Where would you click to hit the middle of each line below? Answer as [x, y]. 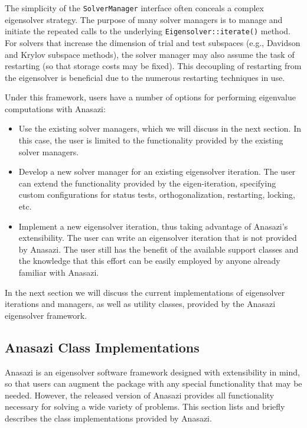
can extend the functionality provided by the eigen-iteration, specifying [147, 183]
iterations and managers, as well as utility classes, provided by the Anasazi [140, 304]
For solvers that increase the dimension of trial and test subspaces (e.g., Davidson [153, 42]
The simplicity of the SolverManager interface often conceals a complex [134, 8]
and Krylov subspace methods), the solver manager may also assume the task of [150, 54]
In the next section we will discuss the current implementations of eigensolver [145, 292]
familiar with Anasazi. [59, 272]
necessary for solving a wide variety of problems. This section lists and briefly [145, 406]
